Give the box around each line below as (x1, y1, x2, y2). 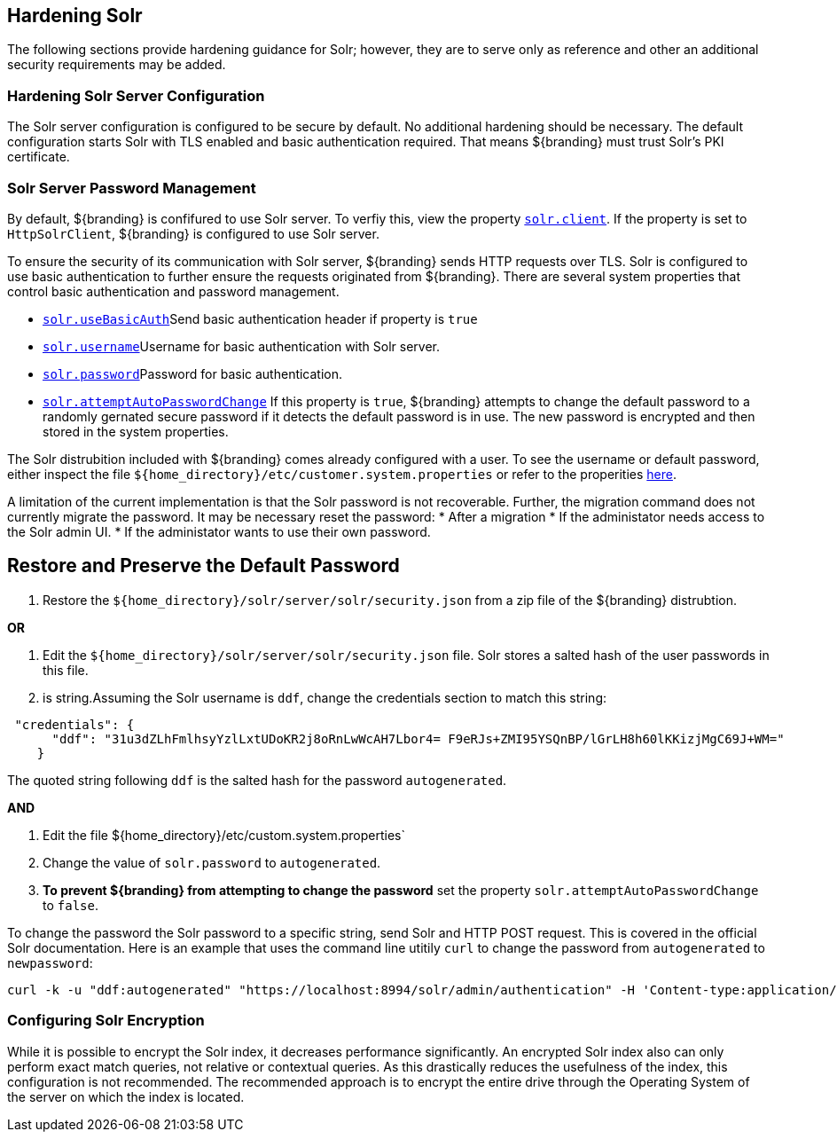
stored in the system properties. (43, 423, 229, 439)
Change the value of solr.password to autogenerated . (43, 854, 381, 870)
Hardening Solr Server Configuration (7, 86, 265, 105)
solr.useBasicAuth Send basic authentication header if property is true (43, 310, 478, 326)
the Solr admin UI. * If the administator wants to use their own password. (7, 523, 431, 539)
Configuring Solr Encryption (7, 1011, 205, 1030)
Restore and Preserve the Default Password (7, 554, 400, 577)
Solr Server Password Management (7, 178, 256, 197)
